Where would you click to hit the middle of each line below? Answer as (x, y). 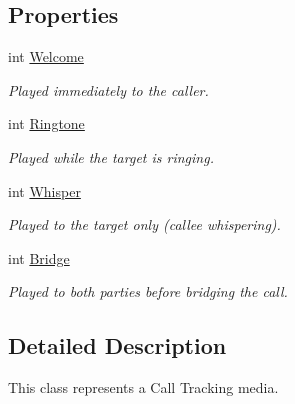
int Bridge (39, 257)
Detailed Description (117, 345)
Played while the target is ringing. (111, 156)
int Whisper (44, 190)
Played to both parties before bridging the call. (148, 291)
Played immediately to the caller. (108, 89)
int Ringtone (46, 123)
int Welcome (46, 56)
